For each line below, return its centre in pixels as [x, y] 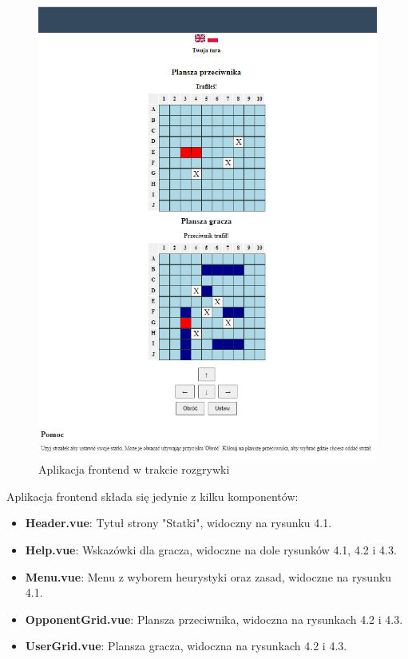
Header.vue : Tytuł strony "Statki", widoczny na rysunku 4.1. [178, 523]
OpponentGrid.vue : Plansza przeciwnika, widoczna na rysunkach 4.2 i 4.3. [214, 619]
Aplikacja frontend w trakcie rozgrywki [134, 469]
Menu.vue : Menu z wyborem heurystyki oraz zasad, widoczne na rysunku [208, 576]
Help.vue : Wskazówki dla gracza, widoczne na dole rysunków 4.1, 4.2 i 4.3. [211, 549]
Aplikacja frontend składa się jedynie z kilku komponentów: [153, 496]
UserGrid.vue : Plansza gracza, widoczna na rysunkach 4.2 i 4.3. [186, 646]
